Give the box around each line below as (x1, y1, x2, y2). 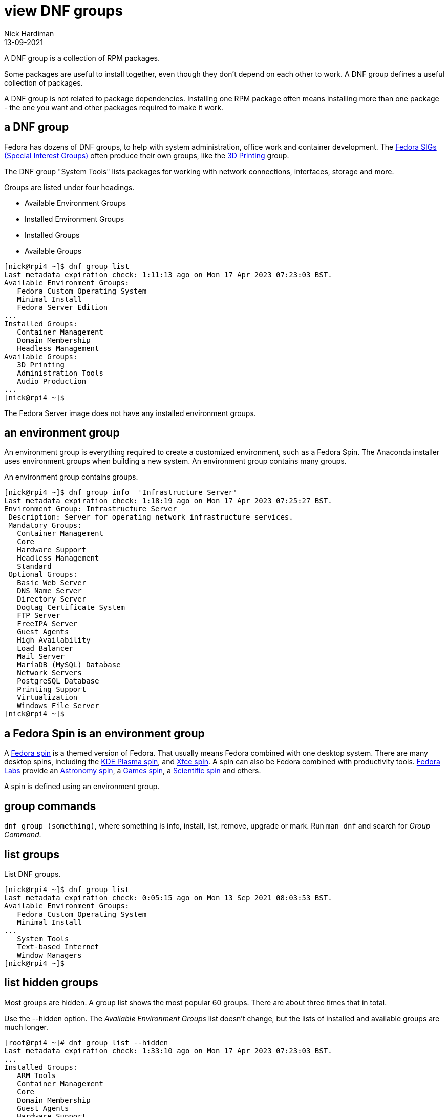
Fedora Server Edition (17, 303, 108, 312)
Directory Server (17, 595, 87, 604)
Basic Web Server (17, 578, 87, 587)
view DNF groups (4, 2, 123, 19)
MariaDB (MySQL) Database (17, 660, 121, 669)
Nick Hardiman (4, 29, 54, 38)
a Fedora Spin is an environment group (4, 727, 205, 740)
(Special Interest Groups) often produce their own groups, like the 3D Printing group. (4, 151, 289, 160)
